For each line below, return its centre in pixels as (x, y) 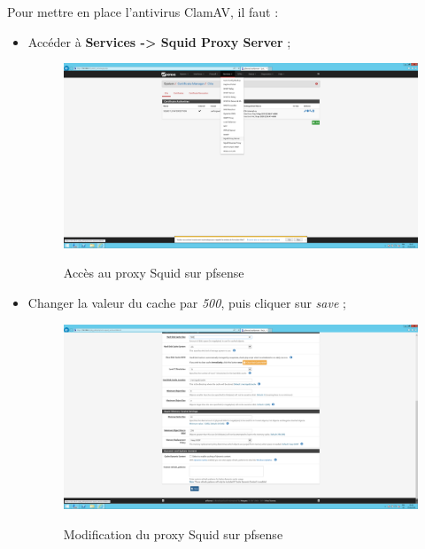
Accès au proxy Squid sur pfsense (154, 273)
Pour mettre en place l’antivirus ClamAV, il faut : (143, 12)
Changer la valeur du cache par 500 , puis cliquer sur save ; (187, 303)
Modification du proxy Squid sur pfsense (173, 533)
